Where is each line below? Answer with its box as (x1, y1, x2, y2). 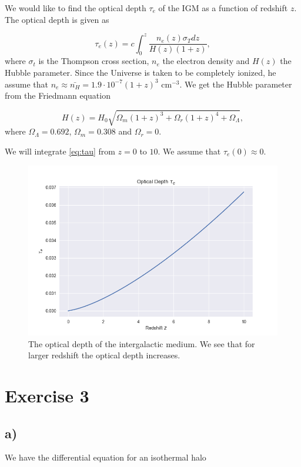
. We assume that (158, 145, 221, 157)
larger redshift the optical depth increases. (28, 349, 180, 361)
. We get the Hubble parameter (179, 78, 292, 90)
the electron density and (162, 55, 250, 67)
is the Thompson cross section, (38, 55, 149, 67)
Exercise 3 (5, 383, 89, 407)
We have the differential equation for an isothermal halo (5, 451, 206, 463)
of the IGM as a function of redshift (158, 2, 288, 14)
